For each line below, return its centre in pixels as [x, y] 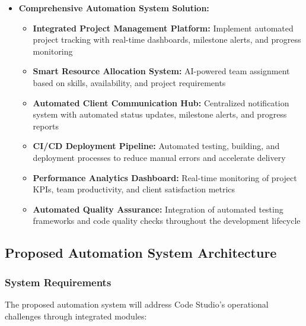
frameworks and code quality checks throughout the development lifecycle [167, 221]
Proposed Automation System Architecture [141, 253]
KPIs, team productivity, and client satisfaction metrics [134, 189]
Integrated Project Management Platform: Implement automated [163, 28]
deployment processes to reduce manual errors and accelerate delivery [159, 157]
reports [46, 126]
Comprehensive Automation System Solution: [114, 8]
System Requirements [58, 282]
